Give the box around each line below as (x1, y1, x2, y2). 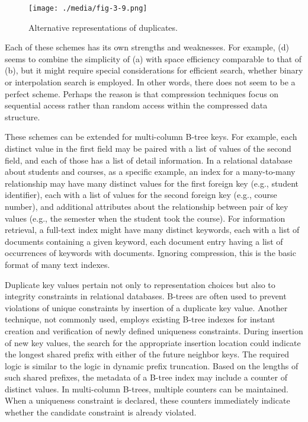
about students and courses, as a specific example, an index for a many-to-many (5, 165, 296, 178)
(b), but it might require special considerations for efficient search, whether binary (5, 64, 303, 76)
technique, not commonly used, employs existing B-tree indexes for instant (5, 313, 275, 325)
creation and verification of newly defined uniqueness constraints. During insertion (5, 324, 303, 337)
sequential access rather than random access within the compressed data (5, 99, 268, 111)
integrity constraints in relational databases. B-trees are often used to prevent (5, 290, 287, 302)
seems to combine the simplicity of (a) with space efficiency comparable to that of (5, 52, 302, 65)
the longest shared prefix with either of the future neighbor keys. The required (5, 348, 290, 360)
